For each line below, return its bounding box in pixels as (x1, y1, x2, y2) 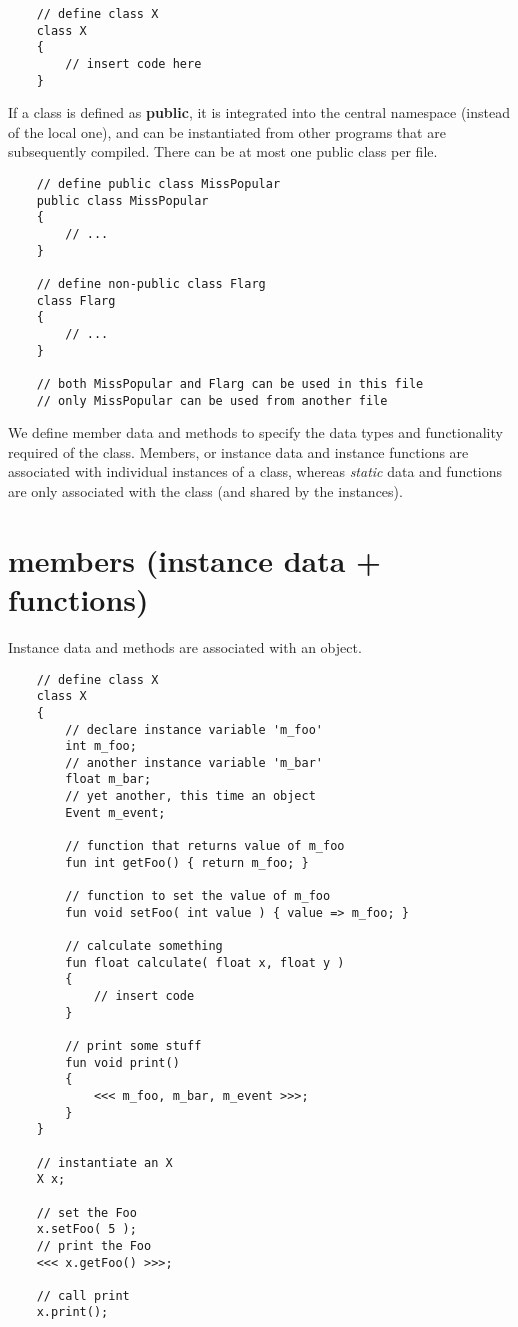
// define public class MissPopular (36, 177, 281, 192)
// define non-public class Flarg (36, 277, 266, 291)
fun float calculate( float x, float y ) (65, 955, 345, 970)
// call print (36, 1288, 130, 1303)
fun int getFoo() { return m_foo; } (65, 855, 309, 870)
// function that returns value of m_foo (65, 839, 345, 854)
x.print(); (36, 1305, 109, 1320)
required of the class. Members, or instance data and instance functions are (8, 441, 469, 462)
